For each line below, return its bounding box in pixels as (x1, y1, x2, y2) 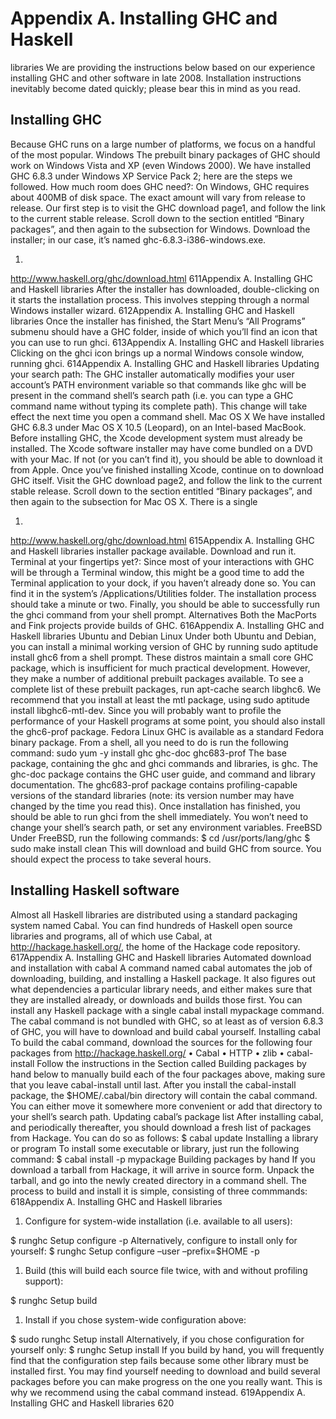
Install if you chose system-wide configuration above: (24, 1313, 247, 1326)
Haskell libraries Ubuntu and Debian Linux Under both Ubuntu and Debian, (10, 630, 317, 642)
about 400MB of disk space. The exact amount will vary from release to (10, 191, 306, 203)
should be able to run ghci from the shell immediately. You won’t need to (10, 810, 309, 822)
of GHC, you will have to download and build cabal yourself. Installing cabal (10, 1025, 321, 1037)
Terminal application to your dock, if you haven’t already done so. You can (10, 577, 317, 589)
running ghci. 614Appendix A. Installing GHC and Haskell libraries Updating (10, 357, 320, 369)
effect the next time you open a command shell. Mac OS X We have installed (10, 410, 326, 422)
